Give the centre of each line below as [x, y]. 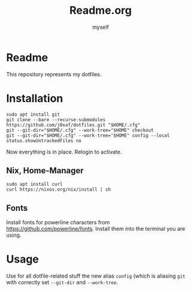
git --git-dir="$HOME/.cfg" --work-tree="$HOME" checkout [80, 130]
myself [101, 27]
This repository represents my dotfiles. [54, 74]
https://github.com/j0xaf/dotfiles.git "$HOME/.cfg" [73, 125]
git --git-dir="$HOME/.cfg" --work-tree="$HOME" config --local [88, 136]
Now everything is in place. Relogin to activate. [64, 152]
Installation [35, 98]
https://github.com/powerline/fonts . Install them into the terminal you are [96, 229]
